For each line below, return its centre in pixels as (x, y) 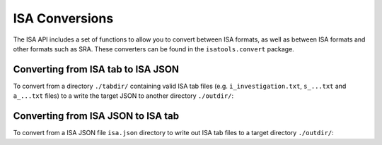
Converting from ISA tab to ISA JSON (96, 69)
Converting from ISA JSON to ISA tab (96, 116)
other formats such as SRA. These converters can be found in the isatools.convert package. (154, 49)
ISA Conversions (63, 18)
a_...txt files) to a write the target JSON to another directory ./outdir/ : (123, 96)
